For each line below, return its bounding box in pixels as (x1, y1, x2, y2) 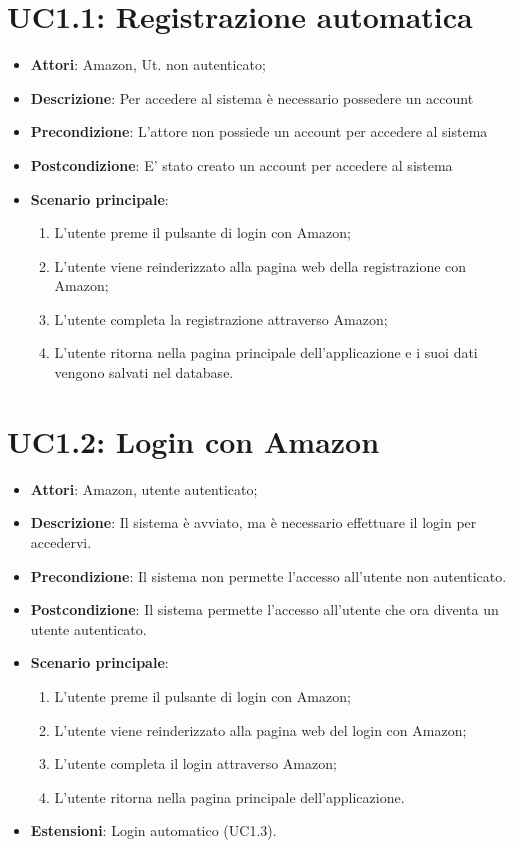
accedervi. (30, 531, 92, 552)
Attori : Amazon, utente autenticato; (30, 478, 258, 499)
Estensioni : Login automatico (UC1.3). (30, 820, 277, 841)
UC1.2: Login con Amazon (7, 420, 380, 461)
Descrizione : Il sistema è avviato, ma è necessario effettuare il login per (30, 512, 477, 533)
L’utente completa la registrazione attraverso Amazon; (54, 308, 388, 329)
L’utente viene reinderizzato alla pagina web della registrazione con (54, 255, 467, 276)
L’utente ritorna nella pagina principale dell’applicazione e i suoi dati (54, 342, 478, 363)
